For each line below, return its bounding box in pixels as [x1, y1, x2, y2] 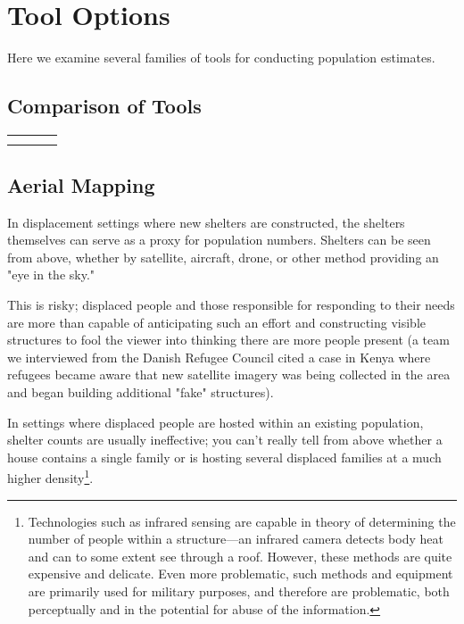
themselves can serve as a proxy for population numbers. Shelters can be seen [7, 230, 431, 249]
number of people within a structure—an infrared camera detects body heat [28, 529, 443, 548]
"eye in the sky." [7, 265, 95, 284]
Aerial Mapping [7, 171, 155, 198]
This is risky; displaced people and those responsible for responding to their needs [7, 295, 455, 313]
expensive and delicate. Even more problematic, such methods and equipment [28, 564, 453, 583]
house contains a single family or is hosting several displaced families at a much [7, 447, 442, 466]
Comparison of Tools [7, 92, 202, 120]
